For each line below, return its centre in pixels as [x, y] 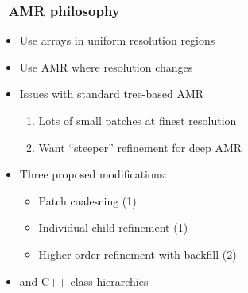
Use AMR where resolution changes [106, 66]
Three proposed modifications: [93, 174]
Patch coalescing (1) [87, 200]
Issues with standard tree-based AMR [112, 94]
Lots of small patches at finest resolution [138, 120]
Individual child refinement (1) [113, 227]
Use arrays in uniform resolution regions [117, 40]
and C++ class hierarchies [84, 281]
